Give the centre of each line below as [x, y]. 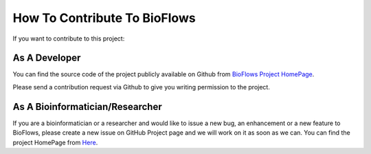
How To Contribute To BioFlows [104, 18]
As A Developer [47, 58]
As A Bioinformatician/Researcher [87, 107]
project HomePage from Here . [55, 142]
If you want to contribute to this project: [69, 38]
